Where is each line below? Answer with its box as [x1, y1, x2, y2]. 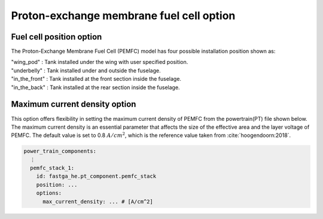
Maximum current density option [11, 99, 136, 109]
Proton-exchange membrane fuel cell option [11, 9, 236, 22]
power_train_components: [23, 148, 97, 155]
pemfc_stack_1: [30, 165, 75, 172]
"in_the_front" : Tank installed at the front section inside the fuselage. [11, 75, 182, 83]
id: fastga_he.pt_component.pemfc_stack [36, 173, 157, 180]
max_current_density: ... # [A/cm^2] [42, 198, 154, 205]
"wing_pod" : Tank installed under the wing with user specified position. [11, 59, 188, 66]
